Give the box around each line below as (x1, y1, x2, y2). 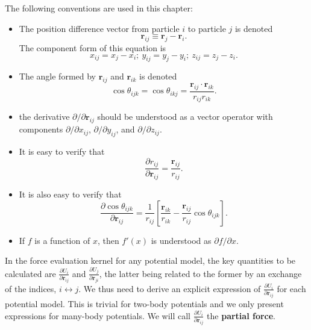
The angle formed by (19, 70, 96, 82)
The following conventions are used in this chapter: (5, 2, 193, 14)
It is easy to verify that (19, 145, 105, 158)
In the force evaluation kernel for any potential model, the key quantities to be (5, 254, 296, 267)
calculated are (5, 267, 56, 279)
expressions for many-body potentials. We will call (5, 309, 191, 322)
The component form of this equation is (19, 41, 166, 54)
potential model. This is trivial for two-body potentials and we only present (5, 297, 284, 310)
